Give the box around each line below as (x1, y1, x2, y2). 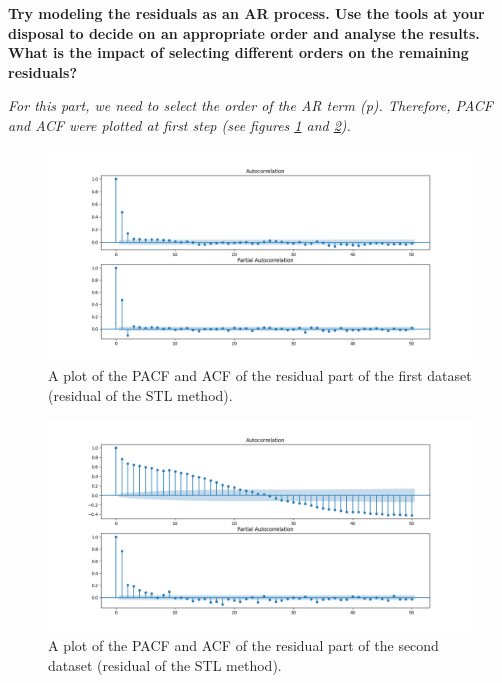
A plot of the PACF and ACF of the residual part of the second (48, 634, 439, 655)
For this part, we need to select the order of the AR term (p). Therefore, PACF (8, 95, 493, 116)
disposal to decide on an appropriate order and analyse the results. (8, 22, 480, 43)
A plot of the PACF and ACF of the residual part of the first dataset (48, 365, 472, 386)
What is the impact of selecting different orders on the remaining (8, 42, 469, 63)
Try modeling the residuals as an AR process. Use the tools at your (8, 3, 485, 23)
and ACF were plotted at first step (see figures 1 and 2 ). (8, 114, 351, 135)
